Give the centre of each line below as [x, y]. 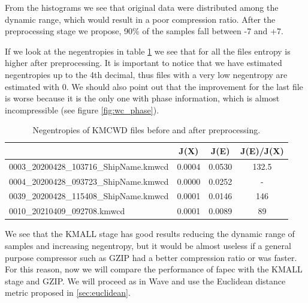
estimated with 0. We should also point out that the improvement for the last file [154, 86]
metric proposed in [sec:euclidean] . [68, 292]
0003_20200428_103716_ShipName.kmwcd [89, 166]
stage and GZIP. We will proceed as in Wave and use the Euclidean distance [145, 280]
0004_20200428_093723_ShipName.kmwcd [89, 181]
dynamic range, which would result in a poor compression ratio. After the [140, 19]
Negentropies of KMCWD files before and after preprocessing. [147, 130]
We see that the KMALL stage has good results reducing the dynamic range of [150, 234]
